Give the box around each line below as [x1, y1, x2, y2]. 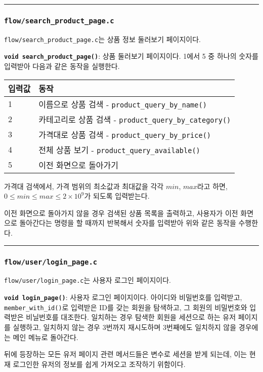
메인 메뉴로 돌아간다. [13, 331, 78, 342]
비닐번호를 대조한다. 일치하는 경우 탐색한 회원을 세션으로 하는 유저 [26, 312, 236, 322]
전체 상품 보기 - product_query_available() [38, 143, 200, 156]
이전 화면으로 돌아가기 [38, 159, 119, 171]
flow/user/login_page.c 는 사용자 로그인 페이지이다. [4, 275, 171, 285]
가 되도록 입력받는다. [84, 191, 150, 201]
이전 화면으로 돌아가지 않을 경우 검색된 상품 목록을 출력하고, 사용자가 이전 [4, 207, 238, 218]
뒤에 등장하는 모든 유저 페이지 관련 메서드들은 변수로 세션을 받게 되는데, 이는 [4, 349, 247, 359]
